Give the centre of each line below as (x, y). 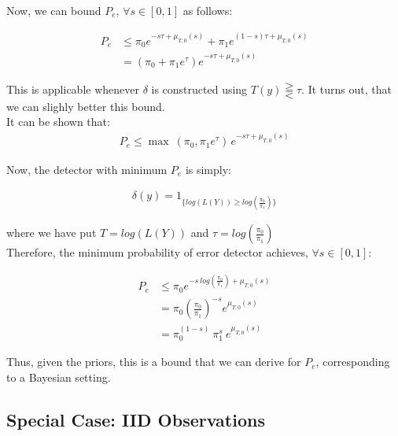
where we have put (52, 233)
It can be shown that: (58, 122)
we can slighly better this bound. (86, 106)
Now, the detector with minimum (87, 169)
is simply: (208, 169)
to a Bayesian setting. (59, 377)
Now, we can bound (54, 10)
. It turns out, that (346, 89)
